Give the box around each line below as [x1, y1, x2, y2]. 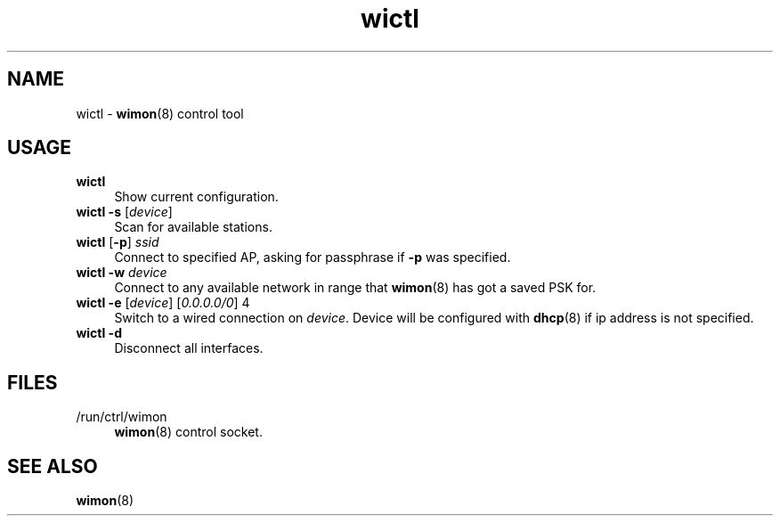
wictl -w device [76, 265, 167, 281]
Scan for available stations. [114, 219, 272, 235]
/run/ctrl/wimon [76, 409, 167, 425]
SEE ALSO [7, 454, 98, 478]
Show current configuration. [114, 189, 279, 205]
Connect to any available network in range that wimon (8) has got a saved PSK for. [114, 280, 597, 296]
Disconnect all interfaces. [114, 340, 264, 356]
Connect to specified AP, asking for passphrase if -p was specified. [114, 249, 511, 266]
